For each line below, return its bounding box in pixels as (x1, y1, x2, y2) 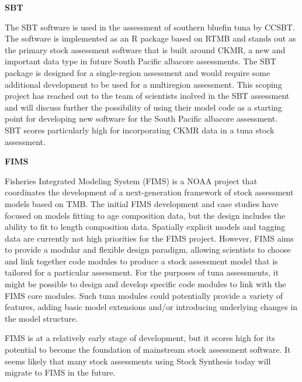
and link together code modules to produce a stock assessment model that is (5, 254, 278, 267)
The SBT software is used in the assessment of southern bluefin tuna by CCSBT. (5, 20, 295, 33)
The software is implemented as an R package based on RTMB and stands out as (5, 32, 296, 44)
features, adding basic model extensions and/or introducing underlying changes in (5, 301, 298, 313)
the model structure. (5, 312, 78, 324)
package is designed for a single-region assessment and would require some (5, 66, 270, 78)
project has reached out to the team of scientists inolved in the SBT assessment (5, 90, 290, 102)
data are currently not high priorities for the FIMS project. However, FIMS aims (5, 232, 294, 244)
